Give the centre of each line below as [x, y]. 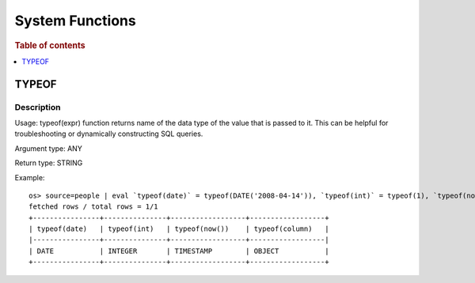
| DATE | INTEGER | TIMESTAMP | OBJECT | [179, 251]
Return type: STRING [49, 163]
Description [38, 107]
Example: [30, 177]
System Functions [75, 21]
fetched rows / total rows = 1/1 [93, 207]
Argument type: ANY [48, 148]
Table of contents [50, 45]
